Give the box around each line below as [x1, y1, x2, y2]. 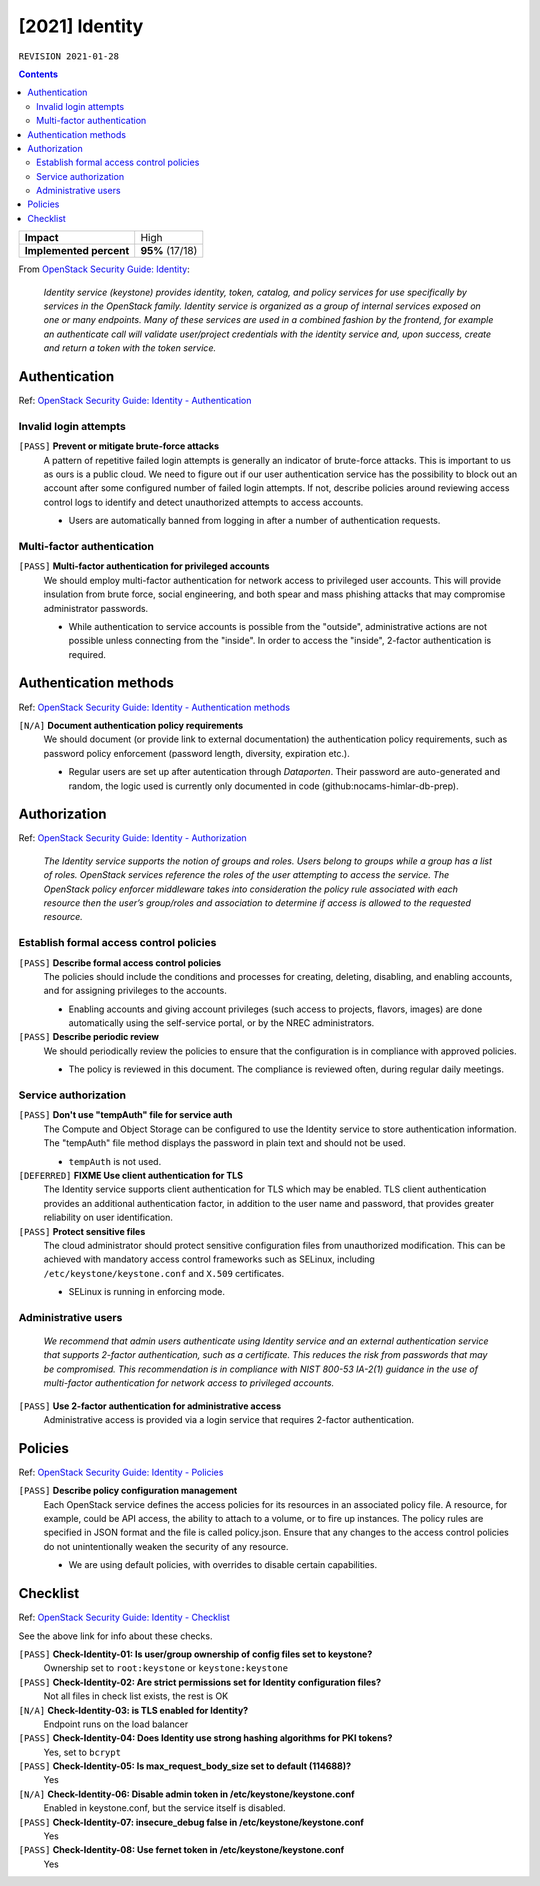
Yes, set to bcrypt [43, 1746, 122, 1758]
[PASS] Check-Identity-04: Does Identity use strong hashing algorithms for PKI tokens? [18, 1732, 393, 1744]
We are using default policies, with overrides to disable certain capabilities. [68, 1559, 378, 1571]
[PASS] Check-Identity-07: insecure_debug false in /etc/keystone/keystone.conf [18, 1816, 365, 1828]
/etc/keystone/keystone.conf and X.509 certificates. [43, 1267, 285, 1279]
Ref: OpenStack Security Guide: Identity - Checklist [18, 1611, 230, 1624]
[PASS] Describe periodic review [18, 1031, 160, 1043]
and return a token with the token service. [43, 342, 217, 354]
